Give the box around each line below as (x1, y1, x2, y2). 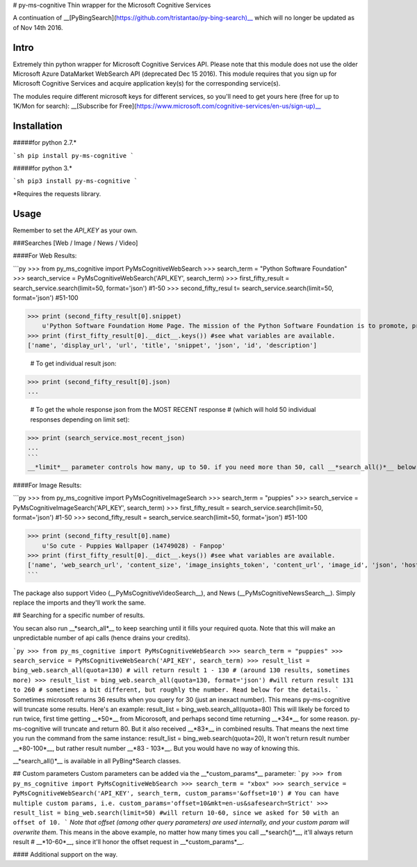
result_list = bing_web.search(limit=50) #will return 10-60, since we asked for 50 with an (13, 809, 340, 817)
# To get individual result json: (30, 359, 117, 368)
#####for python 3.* (13, 164, 72, 172)
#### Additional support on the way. (13, 850, 118, 859)
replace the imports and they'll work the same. (13, 598, 146, 607)
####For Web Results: (13, 251, 77, 260)
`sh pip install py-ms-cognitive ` (13, 152, 135, 159)
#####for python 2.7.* (13, 138, 77, 147)
